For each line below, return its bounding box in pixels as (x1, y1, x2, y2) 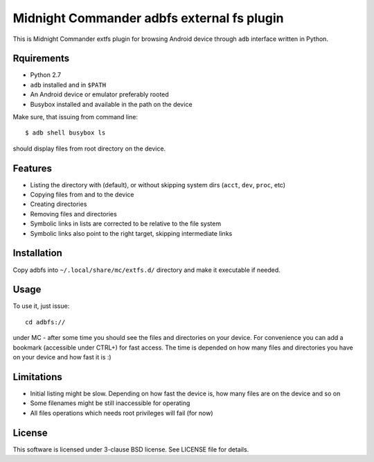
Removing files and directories (30, 209, 117, 218)
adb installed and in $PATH (30, 80, 107, 89)
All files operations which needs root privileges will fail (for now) (30, 409, 214, 417)
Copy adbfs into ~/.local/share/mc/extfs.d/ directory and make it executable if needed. (12, 266, 280, 274)
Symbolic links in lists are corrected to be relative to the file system (30, 219, 222, 228)
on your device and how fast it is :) (12, 353, 112, 361)
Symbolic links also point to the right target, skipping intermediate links (30, 229, 233, 237)
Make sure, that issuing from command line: (12, 113, 139, 121)
